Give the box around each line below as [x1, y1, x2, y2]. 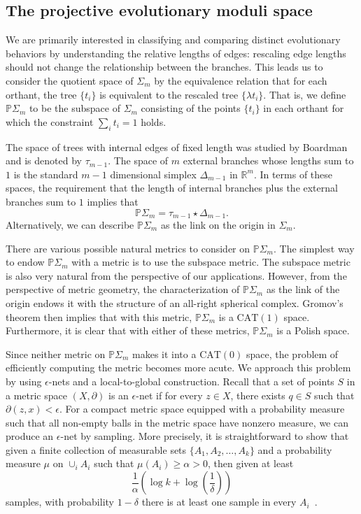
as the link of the [266, 282, 340, 297]
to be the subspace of [29, 101, 120, 115]
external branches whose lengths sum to [183, 153, 354, 168]
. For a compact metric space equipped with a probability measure [59, 401, 345, 416]
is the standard [13, 166, 78, 181]
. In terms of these [253, 166, 333, 181]
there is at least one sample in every [141, 494, 297, 509]
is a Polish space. [276, 323, 350, 338]
